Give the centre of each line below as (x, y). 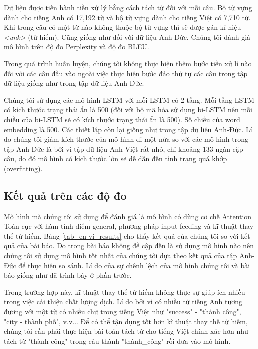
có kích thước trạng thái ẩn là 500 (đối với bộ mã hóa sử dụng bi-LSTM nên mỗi (128, 110)
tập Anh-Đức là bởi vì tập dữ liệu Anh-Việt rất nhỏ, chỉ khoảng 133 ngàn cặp (124, 149)
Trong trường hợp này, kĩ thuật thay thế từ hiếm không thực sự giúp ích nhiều (125, 291)
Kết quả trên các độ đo (65, 195)
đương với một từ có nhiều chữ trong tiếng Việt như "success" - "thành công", (123, 311)
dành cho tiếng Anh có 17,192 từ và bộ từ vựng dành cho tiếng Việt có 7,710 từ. (127, 17)
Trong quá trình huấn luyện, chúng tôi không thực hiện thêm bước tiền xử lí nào (128, 63)
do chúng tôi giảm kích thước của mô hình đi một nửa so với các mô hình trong (126, 139)
